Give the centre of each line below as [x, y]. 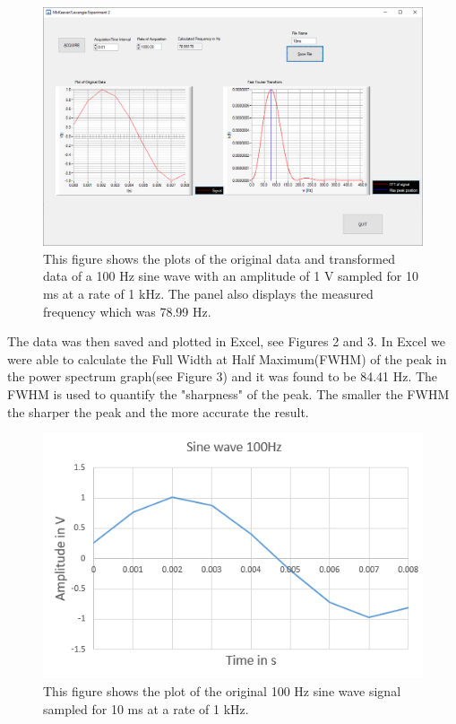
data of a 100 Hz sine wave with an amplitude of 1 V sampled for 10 [231, 276]
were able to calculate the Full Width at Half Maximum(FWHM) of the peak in [227, 358]
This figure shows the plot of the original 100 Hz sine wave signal [222, 690]
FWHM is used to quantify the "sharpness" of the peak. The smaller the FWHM [228, 393]
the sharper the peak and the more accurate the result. [158, 411]
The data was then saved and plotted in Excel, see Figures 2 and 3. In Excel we [226, 341]
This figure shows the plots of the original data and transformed [219, 258]
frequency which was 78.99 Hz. [127, 311]
